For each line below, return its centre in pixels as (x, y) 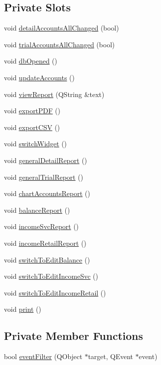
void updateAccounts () (39, 77)
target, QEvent (111, 356)
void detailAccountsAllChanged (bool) (62, 28)
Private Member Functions (74, 336)
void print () (23, 309)
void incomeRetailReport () (45, 243)
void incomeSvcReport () (41, 226)
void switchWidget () (36, 144)
